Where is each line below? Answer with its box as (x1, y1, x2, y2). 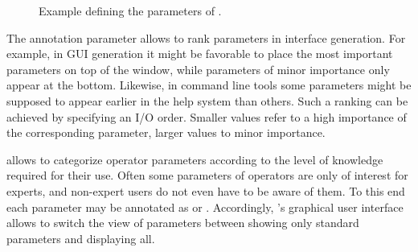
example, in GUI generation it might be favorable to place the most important (6, 45, 393, 62)
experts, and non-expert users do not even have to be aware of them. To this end (6, 182, 405, 199)
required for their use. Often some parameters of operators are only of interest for (6, 167, 408, 184)
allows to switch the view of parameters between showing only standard (6, 214, 359, 231)
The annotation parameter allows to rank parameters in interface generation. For (6, 29, 406, 46)
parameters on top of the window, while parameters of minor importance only (6, 60, 390, 77)
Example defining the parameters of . (39, 2, 222, 19)
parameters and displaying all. (6, 229, 155, 246)
